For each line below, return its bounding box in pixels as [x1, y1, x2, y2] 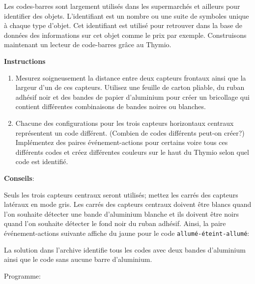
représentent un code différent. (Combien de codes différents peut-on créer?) [15, 127, 245, 138]
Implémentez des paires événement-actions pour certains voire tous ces [15, 137, 228, 147]
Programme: [4, 270, 41, 281]
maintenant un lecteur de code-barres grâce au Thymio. [4, 39, 171, 50]
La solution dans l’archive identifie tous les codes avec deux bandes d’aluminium [4, 244, 246, 255]
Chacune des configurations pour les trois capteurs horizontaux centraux [15, 117, 234, 128]
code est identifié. [15, 156, 68, 167]
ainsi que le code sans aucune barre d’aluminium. [4, 254, 152, 264]
